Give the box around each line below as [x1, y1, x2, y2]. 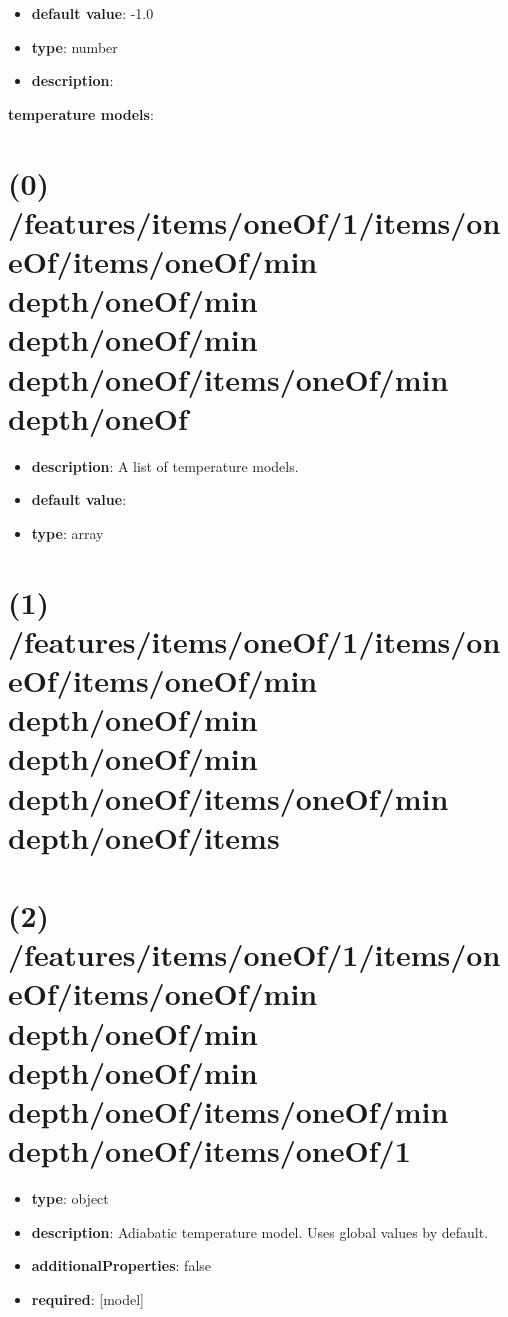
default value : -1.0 [31, 3, 154, 23]
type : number [31, 36, 118, 57]
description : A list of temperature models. [31, 455, 299, 476]
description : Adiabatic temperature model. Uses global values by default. [31, 1221, 489, 1242]
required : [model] [31, 1288, 144, 1309]
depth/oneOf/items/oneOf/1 [8, 1130, 411, 1171]
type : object [31, 1188, 109, 1209]
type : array [31, 522, 104, 543]
